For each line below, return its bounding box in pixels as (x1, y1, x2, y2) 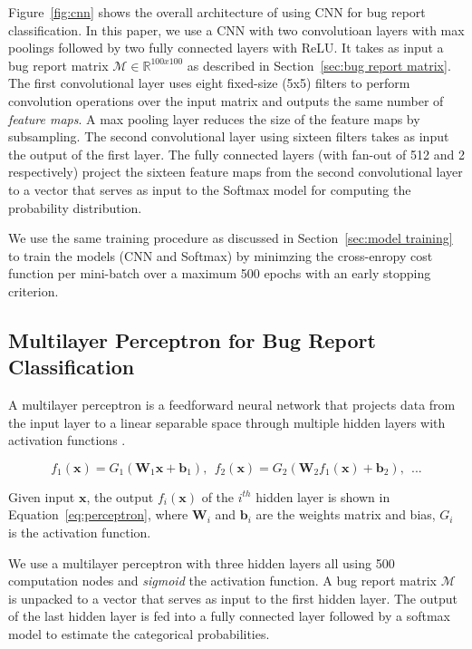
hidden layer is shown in (255, 487, 390, 506)
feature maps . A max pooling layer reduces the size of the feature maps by (8, 109, 420, 128)
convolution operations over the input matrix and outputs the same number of (8, 91, 444, 110)
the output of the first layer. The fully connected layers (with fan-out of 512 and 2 (8, 144, 465, 163)
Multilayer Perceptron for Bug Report (8, 325, 376, 354)
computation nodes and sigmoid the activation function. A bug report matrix (8, 571, 438, 590)
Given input (8, 487, 75, 506)
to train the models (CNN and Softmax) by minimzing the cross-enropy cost (8, 246, 433, 265)
